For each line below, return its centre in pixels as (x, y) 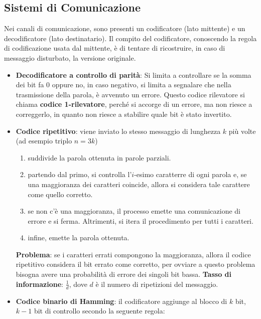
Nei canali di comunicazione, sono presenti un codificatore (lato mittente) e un (125, 28)
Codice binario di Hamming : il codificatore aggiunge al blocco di (121, 301)
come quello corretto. (60, 194)
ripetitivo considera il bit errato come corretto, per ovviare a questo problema (136, 264)
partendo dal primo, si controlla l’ (80, 174)
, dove (78, 284)
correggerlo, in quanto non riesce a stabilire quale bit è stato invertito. (124, 114)
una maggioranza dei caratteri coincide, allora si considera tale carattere (139, 184)
